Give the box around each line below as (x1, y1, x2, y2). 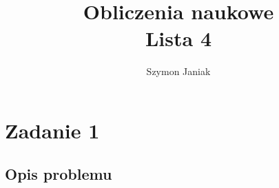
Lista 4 (145, 24, 211, 52)
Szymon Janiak (146, 64, 211, 79)
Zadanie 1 (5, 116, 100, 144)
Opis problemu (5, 163, 112, 185)
